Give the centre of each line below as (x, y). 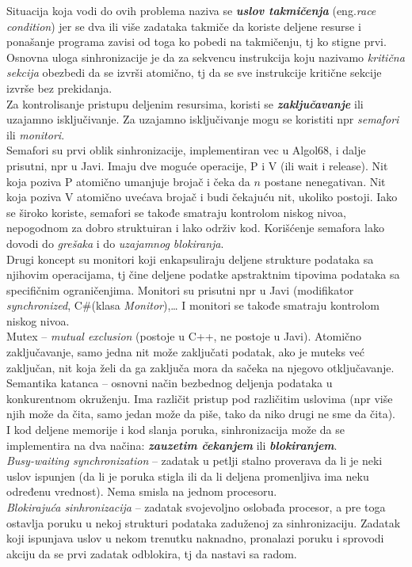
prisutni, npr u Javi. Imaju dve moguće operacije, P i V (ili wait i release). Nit (197, 165)
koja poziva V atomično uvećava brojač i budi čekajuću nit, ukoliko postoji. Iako (202, 197)
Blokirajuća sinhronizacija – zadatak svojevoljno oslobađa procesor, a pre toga (196, 507)
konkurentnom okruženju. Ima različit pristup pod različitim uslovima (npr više (200, 398)
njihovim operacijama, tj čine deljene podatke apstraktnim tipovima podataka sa (203, 274)
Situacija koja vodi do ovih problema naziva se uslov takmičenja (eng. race (191, 10)
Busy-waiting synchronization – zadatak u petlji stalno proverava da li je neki (195, 460)
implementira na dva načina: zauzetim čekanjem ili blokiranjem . (172, 445)
